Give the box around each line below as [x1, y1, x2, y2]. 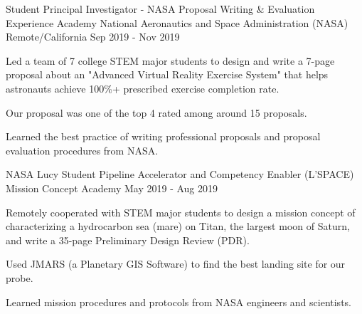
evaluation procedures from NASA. [6, 142, 159, 157]
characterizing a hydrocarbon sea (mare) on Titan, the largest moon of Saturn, [6, 219, 350, 234]
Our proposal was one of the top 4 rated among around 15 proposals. [6, 105, 307, 120]
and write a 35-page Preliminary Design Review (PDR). [6, 232, 250, 247]
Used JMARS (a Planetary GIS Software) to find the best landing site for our [6, 256, 346, 271]
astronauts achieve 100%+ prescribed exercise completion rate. [6, 80, 280, 95]
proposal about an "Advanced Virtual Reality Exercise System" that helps [6, 67, 329, 82]
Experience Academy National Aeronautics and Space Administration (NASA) [6, 15, 348, 30]
